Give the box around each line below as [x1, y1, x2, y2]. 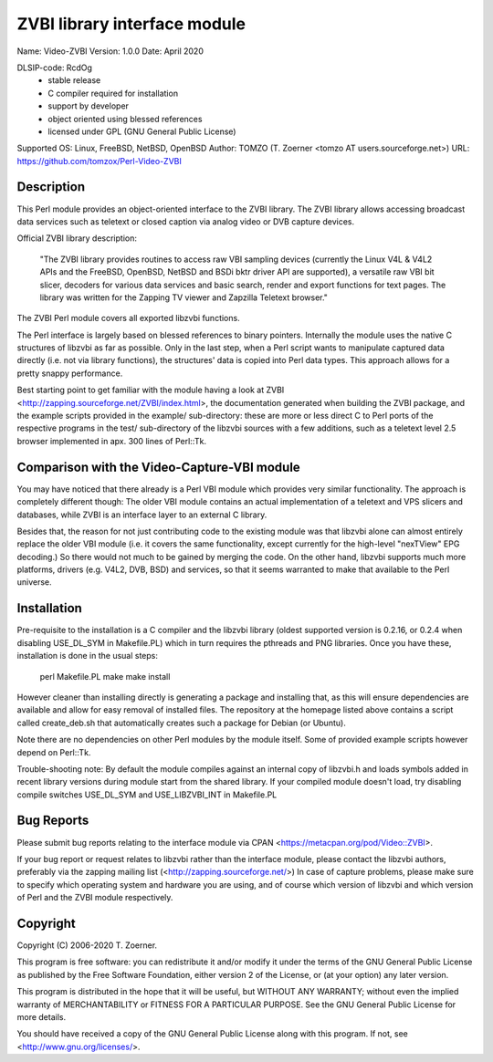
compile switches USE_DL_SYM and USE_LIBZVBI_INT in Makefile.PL [16, 789, 278, 800]
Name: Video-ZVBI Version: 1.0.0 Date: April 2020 [16, 46, 205, 57]
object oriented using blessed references [47, 113, 203, 124]
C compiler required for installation [47, 88, 178, 99]
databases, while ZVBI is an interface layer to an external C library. [16, 509, 267, 520]
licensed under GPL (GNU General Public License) [47, 126, 236, 137]
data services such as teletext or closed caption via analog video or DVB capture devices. [16, 215, 355, 227]
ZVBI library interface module [16, 14, 246, 34]
